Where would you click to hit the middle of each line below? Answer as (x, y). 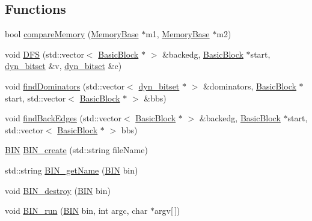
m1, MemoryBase (178, 34)
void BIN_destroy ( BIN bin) (58, 190)
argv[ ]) (167, 210)
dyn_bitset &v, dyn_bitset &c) (63, 66)
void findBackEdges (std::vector (63, 118)
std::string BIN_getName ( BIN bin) (72, 170)
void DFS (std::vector (44, 54)
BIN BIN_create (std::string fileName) (76, 150)
